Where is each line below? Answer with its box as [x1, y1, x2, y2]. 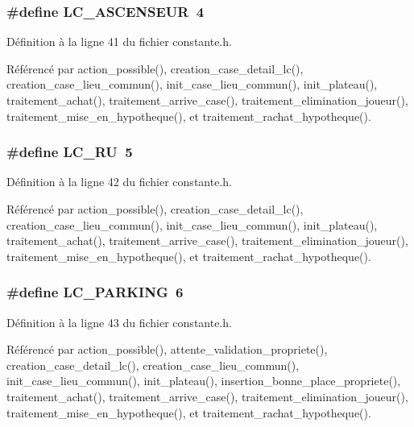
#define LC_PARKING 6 [6, 282, 184, 302]
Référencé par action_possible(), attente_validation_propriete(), [6, 341, 328, 358]
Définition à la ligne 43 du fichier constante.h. [6, 313, 232, 330]
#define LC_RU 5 [6, 142, 133, 162]
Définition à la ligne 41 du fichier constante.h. [6, 33, 232, 50]
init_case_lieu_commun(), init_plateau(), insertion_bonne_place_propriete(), [6, 372, 401, 389]
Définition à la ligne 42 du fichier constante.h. [6, 173, 232, 190]
